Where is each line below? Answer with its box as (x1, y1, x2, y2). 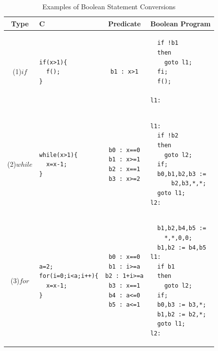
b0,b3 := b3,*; (157, 301, 206, 309)
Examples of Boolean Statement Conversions (42, 1, 176, 11)
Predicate (108, 18, 141, 28)
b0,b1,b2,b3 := (157, 170, 206, 177)
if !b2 (157, 132, 179, 139)
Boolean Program (150, 18, 211, 28)
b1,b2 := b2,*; (157, 311, 206, 318)
